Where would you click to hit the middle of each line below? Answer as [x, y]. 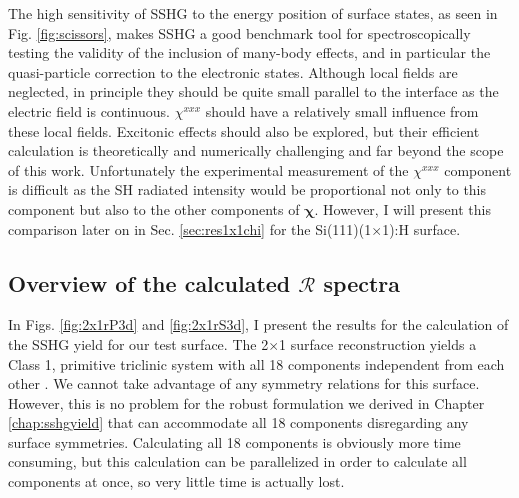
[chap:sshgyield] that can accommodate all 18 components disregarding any [238, 422]
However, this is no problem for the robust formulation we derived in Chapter [246, 402]
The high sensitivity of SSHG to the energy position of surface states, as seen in [253, 13]
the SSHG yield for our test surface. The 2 [138, 343]
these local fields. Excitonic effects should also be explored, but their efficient [244, 130]
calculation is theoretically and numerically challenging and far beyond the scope [256, 150]
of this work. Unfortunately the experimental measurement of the [208, 169]
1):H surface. [421, 228]
